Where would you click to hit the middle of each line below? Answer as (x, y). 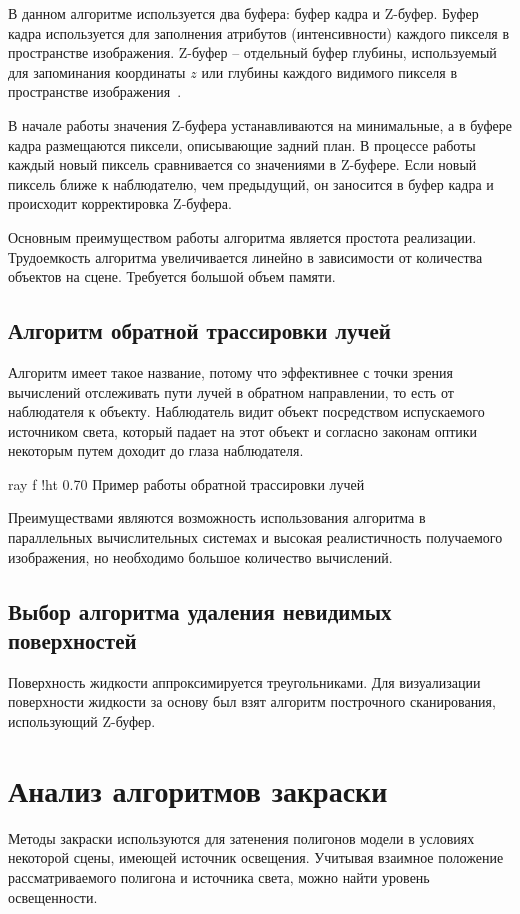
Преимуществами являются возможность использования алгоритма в (217, 517)
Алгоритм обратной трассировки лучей (199, 330)
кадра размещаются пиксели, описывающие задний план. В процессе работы (242, 144)
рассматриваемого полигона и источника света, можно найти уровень (219, 876)
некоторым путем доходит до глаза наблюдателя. (156, 450)
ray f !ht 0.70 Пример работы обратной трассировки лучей (186, 483)
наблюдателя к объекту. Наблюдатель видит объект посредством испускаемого (246, 411)
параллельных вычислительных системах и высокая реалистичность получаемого (255, 537)
